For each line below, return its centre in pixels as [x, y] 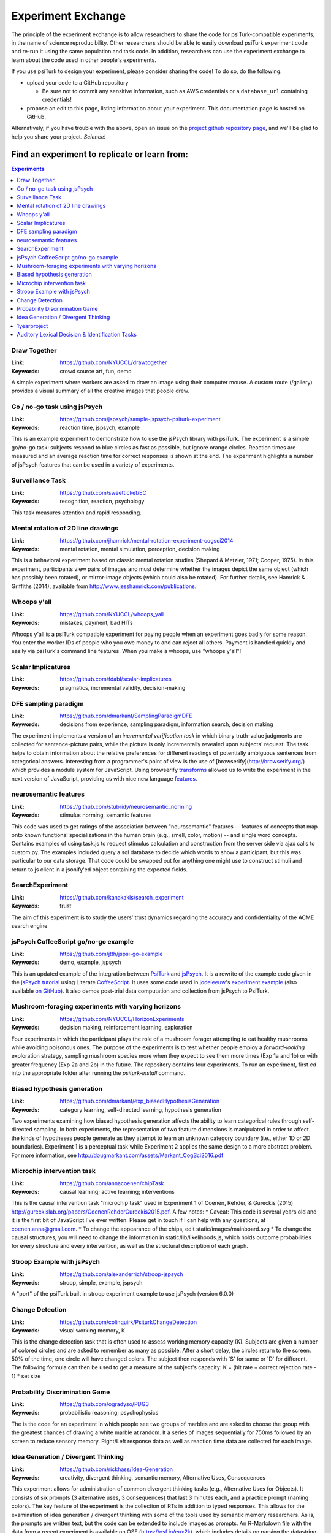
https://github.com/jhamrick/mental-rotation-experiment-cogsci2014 [146, 540]
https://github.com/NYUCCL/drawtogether [113, 362]
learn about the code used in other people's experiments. [84, 60]
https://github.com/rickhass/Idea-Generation [116, 1469]
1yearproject [32, 326]
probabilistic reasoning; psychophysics [109, 1413]
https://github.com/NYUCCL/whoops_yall [112, 614]
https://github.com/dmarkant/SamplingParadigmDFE [126, 716]
